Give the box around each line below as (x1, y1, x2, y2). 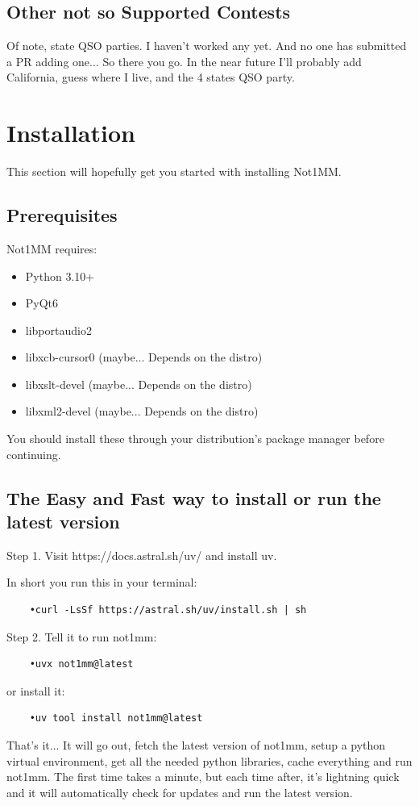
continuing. (6, 445, 61, 462)
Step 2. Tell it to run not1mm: (6, 628, 157, 645)
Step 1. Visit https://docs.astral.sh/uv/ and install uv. (6, 546, 277, 563)
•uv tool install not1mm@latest (29, 712, 203, 725)
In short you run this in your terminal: (6, 574, 197, 591)
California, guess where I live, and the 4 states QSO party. (6, 69, 295, 86)
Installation (6, 116, 135, 149)
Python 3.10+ (25, 267, 95, 284)
